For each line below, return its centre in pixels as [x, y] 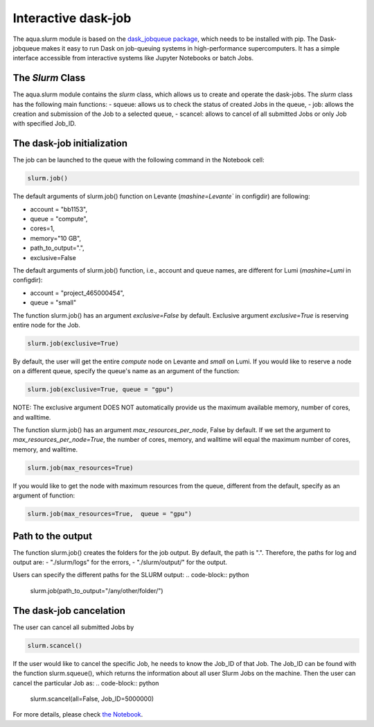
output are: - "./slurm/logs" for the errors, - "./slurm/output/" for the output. [120, 563]
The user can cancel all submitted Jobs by [73, 627]
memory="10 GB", [56, 238]
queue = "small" [53, 302]
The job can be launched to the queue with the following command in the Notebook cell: [139, 160]
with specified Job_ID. [44, 123]
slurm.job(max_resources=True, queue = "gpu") [109, 514]
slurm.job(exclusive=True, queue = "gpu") [100, 390]
